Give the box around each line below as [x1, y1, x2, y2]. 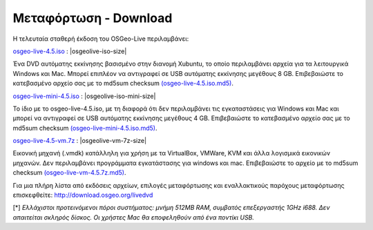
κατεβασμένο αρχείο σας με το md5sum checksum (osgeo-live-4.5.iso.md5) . [12, 79, 234, 88]
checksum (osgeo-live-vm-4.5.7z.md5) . [12, 169, 127, 177]
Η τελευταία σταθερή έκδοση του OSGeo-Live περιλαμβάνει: [12, 35, 189, 43]
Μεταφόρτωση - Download [12, 10, 173, 26]
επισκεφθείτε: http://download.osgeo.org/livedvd [12, 191, 153, 200]
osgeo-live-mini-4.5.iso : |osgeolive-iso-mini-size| [12, 92, 156, 100]
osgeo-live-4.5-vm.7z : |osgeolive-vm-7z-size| [12, 137, 147, 145]
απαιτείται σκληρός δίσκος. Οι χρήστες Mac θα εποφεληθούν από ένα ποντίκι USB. [12, 213, 255, 221]
